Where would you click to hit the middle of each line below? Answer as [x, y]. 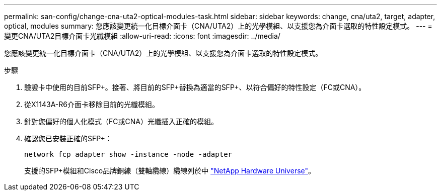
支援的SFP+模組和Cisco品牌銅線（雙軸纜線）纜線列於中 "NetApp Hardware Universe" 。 [170, 171]
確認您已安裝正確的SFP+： [68, 138]
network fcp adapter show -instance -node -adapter [128, 154]
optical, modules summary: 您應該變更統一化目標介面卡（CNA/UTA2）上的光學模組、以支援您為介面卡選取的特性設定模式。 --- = [218, 26]
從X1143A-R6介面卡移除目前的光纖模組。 [92, 104]
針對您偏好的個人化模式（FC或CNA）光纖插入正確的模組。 [121, 121]
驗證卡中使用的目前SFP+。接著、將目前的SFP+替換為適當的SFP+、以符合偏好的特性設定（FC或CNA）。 [195, 87]
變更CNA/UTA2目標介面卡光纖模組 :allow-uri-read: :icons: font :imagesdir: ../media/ [142, 36]
